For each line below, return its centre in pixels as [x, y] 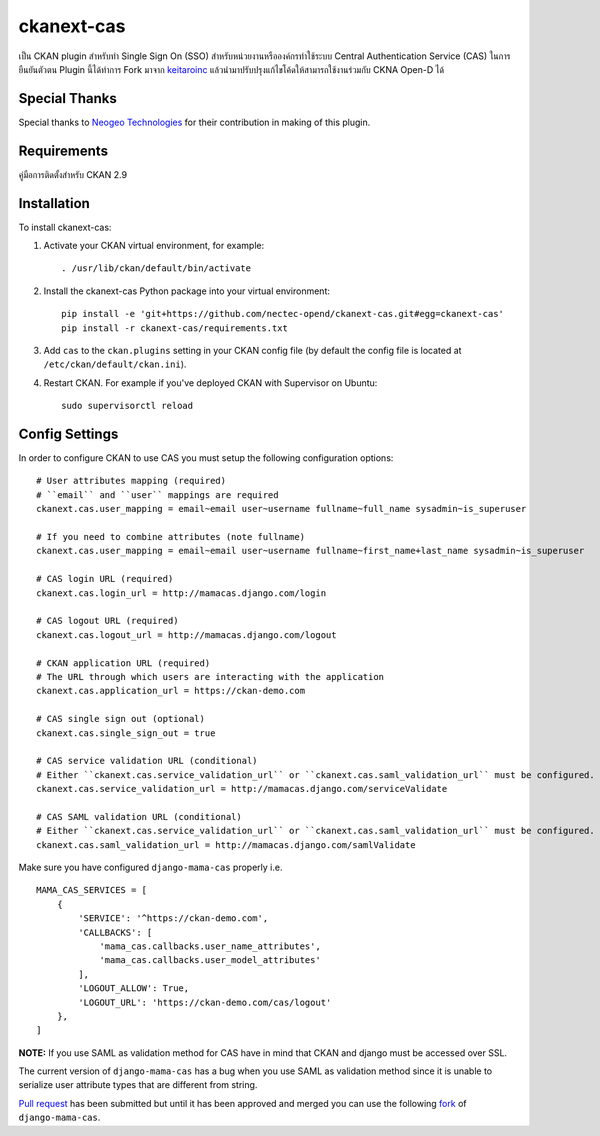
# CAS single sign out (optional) [120, 719]
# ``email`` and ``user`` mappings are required [157, 494]
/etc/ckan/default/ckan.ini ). [115, 364]
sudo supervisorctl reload [127, 406]
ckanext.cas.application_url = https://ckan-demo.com [170, 691]
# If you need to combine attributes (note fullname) [170, 537]
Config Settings [68, 433]
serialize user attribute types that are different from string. [138, 1085]
